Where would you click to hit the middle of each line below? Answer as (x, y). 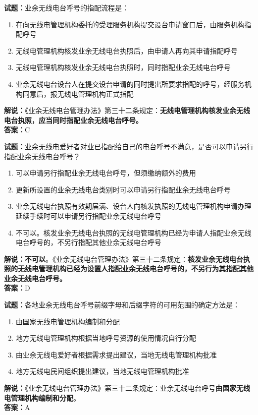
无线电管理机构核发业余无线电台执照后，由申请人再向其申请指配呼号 (127, 50)
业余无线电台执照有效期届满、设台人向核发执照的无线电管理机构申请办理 (133, 206)
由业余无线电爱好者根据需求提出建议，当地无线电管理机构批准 (116, 354)
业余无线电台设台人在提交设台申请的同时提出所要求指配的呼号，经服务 (130, 84)
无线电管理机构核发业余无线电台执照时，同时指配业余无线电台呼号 (123, 67)
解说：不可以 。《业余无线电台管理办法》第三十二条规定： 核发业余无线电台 (124, 259)
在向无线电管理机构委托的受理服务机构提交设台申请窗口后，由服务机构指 (133, 24)
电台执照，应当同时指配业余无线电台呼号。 (73, 120)
